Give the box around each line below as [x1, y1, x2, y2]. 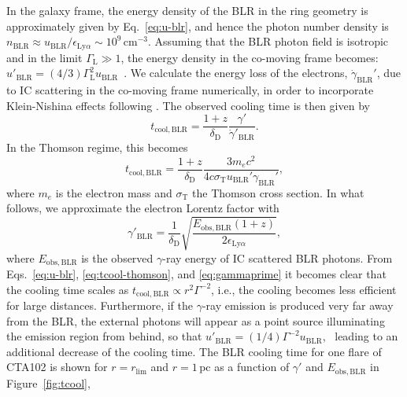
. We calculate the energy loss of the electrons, [124, 64, 348, 81]
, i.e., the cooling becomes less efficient [211, 281, 397, 297]
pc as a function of [199, 358, 290, 375]
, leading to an [322, 328, 398, 344]
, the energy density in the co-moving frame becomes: [120, 49, 379, 65]
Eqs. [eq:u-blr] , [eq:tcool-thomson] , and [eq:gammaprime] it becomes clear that [6, 266, 387, 281]
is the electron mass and [55, 184, 172, 200]
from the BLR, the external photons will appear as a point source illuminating [6, 312, 385, 329]
